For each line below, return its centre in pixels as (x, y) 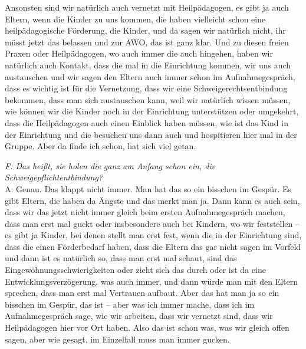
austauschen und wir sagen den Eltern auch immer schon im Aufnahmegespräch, (150, 76)
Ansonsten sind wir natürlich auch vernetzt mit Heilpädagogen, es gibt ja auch (147, 7)
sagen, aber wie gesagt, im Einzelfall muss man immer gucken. (117, 339)
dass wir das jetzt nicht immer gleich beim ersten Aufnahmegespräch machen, (145, 212)
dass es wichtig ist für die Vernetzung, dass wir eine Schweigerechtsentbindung (146, 88)
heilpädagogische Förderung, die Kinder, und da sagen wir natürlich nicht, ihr (145, 30)
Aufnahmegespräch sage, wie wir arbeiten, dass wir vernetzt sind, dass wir (139, 316)
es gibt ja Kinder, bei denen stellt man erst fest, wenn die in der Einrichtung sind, (153, 235)
